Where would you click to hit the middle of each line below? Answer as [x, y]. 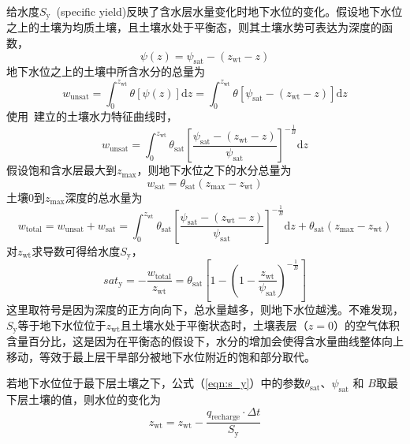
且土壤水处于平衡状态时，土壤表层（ [214, 325]
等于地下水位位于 [62, 325]
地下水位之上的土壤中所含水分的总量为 [106, 71]
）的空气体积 [366, 325]
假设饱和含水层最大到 [61, 170]
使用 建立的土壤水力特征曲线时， [92, 116]
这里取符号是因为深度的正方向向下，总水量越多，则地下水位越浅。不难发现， [205, 309]
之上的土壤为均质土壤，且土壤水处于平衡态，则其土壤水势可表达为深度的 [194, 27]
